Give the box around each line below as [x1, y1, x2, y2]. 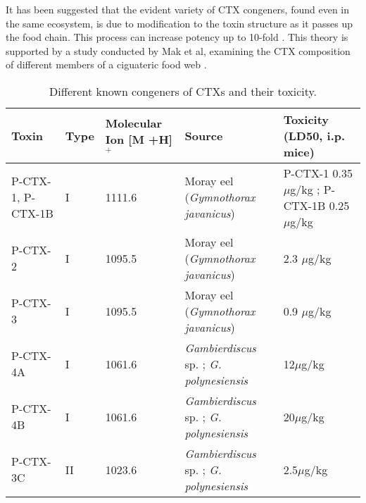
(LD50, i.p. [283, 127, 346, 144]
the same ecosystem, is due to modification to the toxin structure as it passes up [6, 15, 353, 30]
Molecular [105, 115, 163, 132]
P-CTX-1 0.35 [283, 164, 353, 181]
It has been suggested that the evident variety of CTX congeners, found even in [6, 2, 350, 16]
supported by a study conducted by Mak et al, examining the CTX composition [6, 43, 351, 58]
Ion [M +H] [105, 131, 172, 148]
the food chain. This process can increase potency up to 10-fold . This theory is [6, 30, 348, 44]
